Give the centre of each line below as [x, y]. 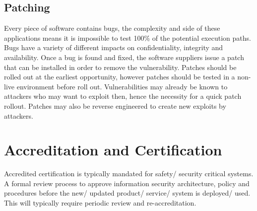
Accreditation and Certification [113, 150]
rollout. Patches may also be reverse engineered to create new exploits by [115, 105]
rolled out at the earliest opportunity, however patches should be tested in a [120, 77]
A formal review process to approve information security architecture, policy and [127, 183]
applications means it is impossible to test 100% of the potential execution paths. [128, 37]
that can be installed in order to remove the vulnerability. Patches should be [120, 67]
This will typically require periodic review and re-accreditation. [100, 203]
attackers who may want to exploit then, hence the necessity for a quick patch [123, 96]
